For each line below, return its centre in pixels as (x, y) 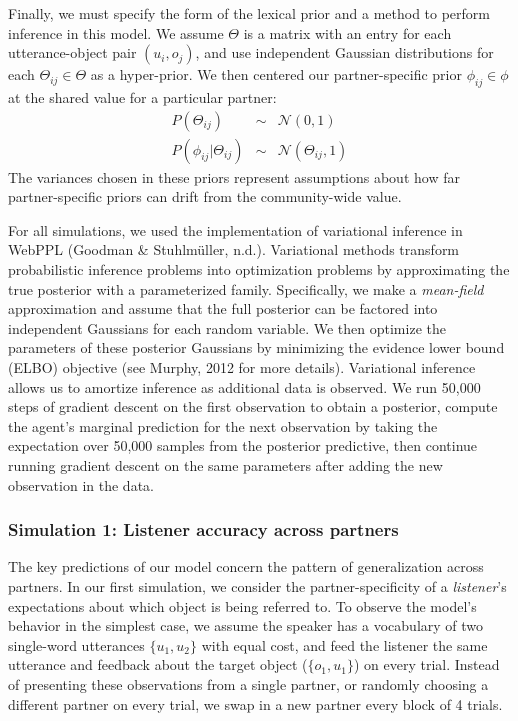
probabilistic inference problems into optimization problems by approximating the (259, 269)
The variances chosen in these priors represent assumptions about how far (234, 176)
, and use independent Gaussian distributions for (344, 52)
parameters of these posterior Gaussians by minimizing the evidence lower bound (256, 347)
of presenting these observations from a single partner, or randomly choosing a (248, 683)
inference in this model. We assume (116, 32)
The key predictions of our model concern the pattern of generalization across (246, 566)
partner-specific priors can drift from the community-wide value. (205, 196)
